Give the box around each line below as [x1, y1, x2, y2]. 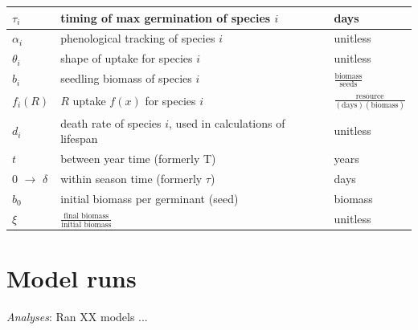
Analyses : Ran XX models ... [6, 308, 148, 324]
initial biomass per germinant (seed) [60, 189, 239, 206]
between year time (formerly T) [60, 150, 216, 167]
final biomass [64, 212, 109, 221]
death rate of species [60, 114, 162, 131]
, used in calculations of [169, 114, 285, 131]
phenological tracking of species [60, 30, 215, 47]
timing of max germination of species [60, 9, 271, 26]
